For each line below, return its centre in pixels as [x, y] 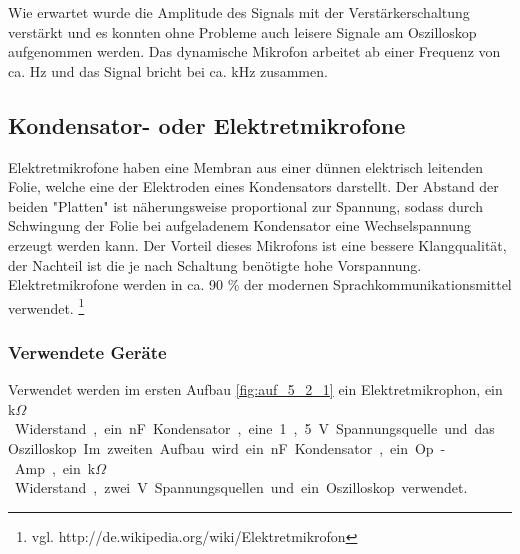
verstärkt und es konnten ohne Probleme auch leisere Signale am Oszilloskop [242, 31]
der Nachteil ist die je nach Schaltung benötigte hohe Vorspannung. [215, 264]
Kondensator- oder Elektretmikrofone [207, 124]
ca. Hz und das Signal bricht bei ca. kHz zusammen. [168, 70]
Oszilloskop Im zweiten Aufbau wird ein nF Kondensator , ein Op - [227, 447]
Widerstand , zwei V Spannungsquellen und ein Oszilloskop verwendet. [241, 487]
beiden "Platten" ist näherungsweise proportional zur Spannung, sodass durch [245, 205]
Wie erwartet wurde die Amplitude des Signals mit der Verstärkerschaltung [239, 12]
